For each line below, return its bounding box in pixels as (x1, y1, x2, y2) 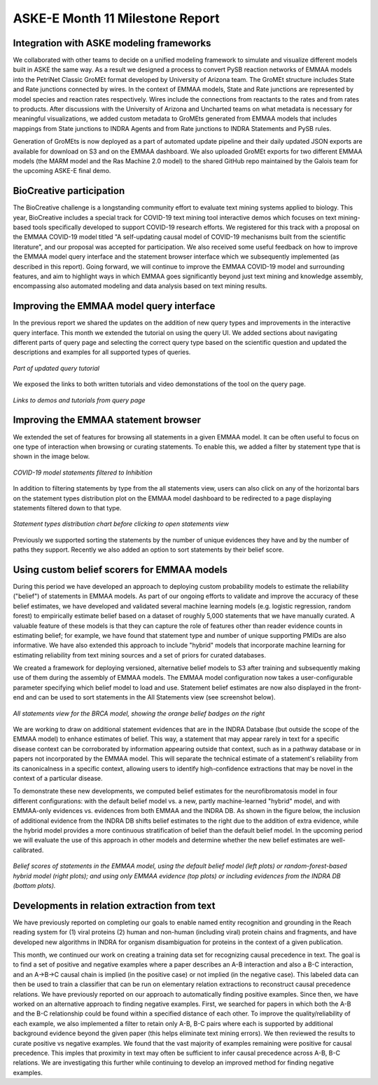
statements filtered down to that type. (13, 503, 122, 512)
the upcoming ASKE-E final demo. (13, 167, 111, 175)
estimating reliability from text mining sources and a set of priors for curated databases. (13, 650, 266, 659)
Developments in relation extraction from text (13, 899, 216, 911)
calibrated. (13, 845, 44, 854)
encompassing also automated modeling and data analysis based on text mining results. (13, 282, 267, 290)
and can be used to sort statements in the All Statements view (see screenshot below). (25, 693, 276, 702)
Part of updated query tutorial (13, 364, 99, 372)
